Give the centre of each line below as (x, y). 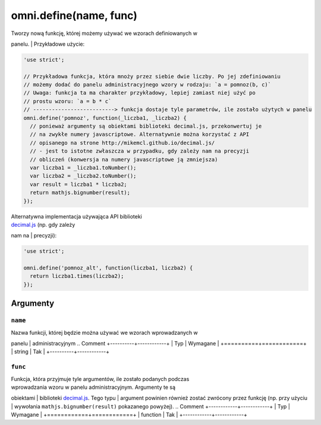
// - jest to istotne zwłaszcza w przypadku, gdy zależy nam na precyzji (140, 151)
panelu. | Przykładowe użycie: (48, 44)
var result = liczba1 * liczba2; (78, 184)
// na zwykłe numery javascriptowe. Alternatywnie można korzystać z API (140, 134)
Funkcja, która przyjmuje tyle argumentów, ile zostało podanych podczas (100, 379)
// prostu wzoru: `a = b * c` (67, 101)
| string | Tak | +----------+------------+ (60, 352)
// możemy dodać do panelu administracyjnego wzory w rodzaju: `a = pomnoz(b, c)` (147, 85)
